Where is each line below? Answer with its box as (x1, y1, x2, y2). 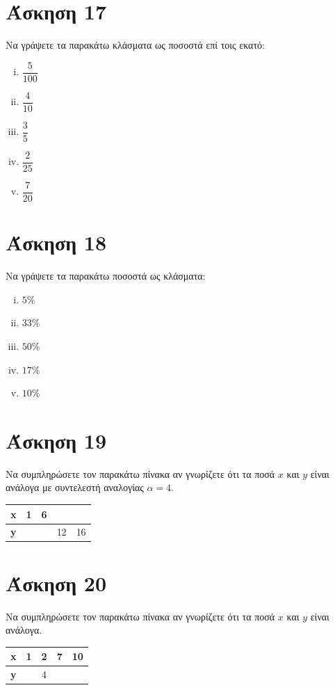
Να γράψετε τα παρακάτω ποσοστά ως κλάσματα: (6, 268, 206, 283)
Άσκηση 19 (6, 426, 107, 454)
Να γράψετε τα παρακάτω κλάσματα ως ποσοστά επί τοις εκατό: (6, 38, 265, 52)
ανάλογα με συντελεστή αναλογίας (6, 480, 144, 495)
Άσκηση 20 (6, 568, 107, 597)
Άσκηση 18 (6, 228, 107, 257)
